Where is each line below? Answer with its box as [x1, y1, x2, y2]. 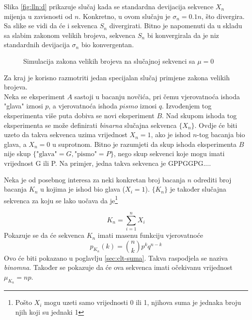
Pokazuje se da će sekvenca [4, 230, 84, 240]
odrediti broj [193, 174, 232, 184]
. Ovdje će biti [194, 120, 237, 130]
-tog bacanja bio [197, 129, 245, 140]
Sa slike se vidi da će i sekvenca [4, 20, 98, 31]
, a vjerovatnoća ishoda [48, 101, 117, 111]
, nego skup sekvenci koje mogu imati [113, 148, 225, 159]
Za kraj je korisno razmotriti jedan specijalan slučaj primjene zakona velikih [4, 72, 230, 82]
